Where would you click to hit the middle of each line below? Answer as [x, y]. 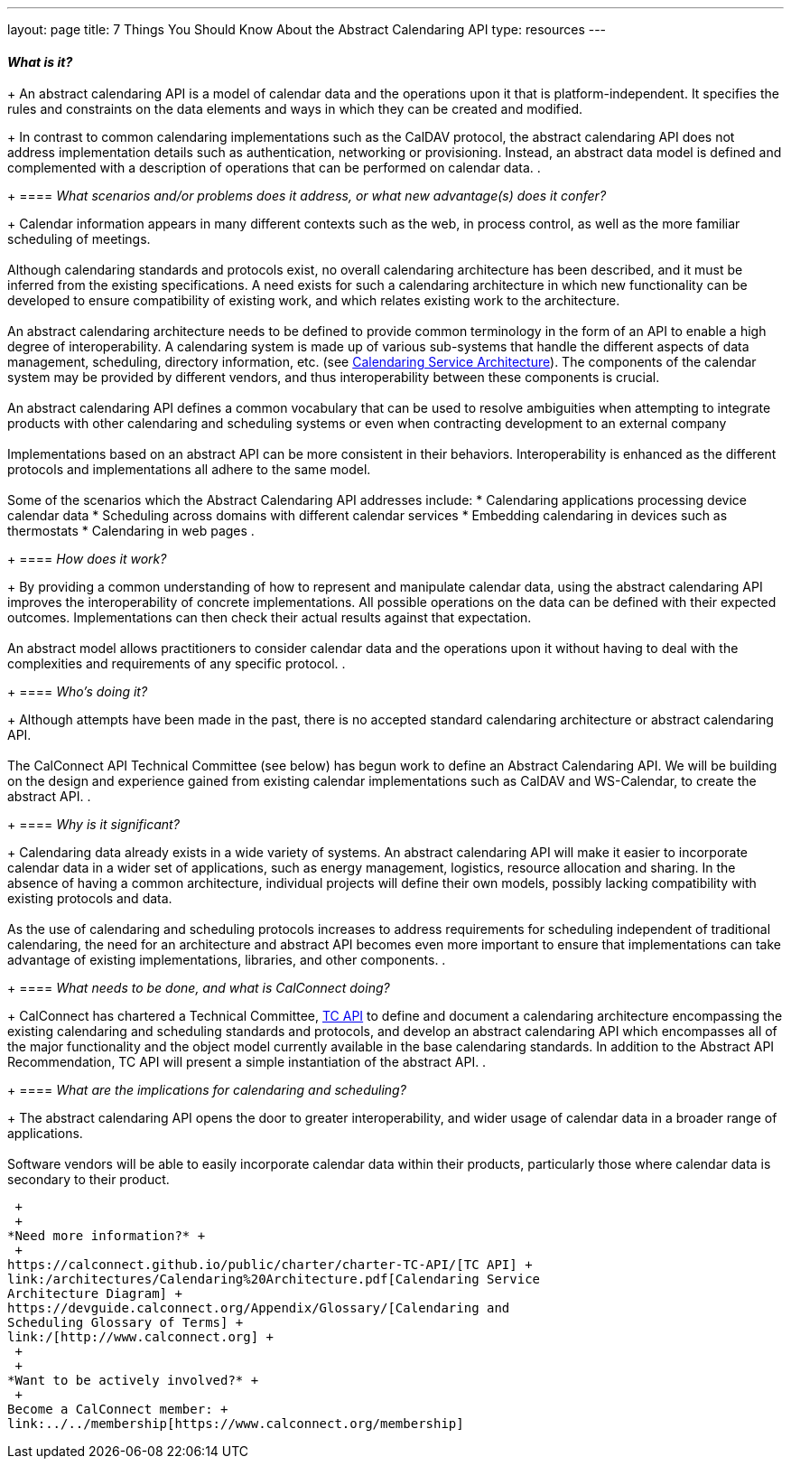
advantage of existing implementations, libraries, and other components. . [227, 960]
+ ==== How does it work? [87, 559]
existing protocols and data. [90, 899]
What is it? [40, 61]
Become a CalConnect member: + [118, 1410]
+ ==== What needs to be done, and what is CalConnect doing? [199, 988]
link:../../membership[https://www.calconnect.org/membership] [236, 1424]
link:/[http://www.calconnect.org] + [141, 1337]
